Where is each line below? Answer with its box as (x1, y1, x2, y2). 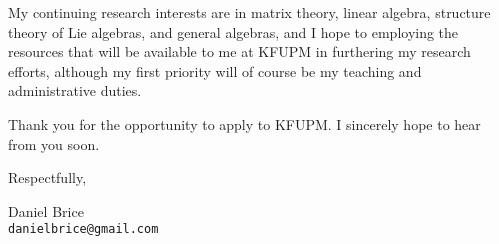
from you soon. (8, 133, 100, 154)
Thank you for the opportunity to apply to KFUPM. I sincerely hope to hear (8, 113, 481, 134)
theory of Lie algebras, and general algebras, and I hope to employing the (8, 21, 459, 42)
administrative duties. (8, 80, 142, 101)
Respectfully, (8, 167, 87, 188)
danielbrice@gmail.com (8, 222, 159, 237)
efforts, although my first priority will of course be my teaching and (8, 60, 422, 81)
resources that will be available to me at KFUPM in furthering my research (8, 41, 471, 62)
